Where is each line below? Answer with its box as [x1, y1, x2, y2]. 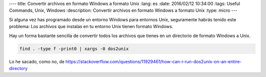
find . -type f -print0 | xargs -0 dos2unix [19, 46, 129, 51]
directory [9, 65, 28, 71]
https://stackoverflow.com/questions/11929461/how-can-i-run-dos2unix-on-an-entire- [66, 58, 242, 64]
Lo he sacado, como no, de [9, 58, 65, 64]
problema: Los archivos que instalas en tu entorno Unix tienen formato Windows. [9, 24, 173, 30]
